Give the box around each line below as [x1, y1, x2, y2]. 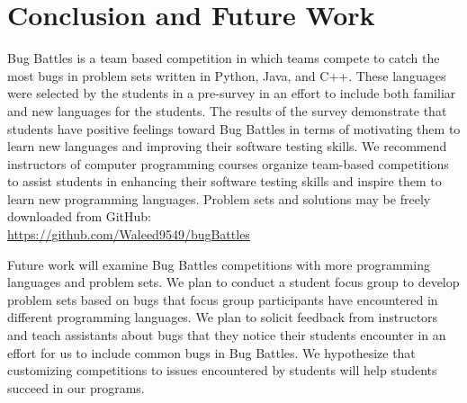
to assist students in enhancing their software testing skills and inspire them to [7, 172, 442, 191]
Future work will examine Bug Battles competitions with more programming [7, 255, 430, 273]
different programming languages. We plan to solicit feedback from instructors [7, 308, 438, 327]
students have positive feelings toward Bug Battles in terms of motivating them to [7, 119, 461, 138]
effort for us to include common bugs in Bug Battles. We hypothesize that [7, 343, 416, 362]
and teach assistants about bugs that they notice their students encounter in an [7, 326, 446, 345]
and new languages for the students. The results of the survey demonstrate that [7, 101, 447, 120]
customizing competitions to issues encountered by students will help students [7, 361, 437, 380]
